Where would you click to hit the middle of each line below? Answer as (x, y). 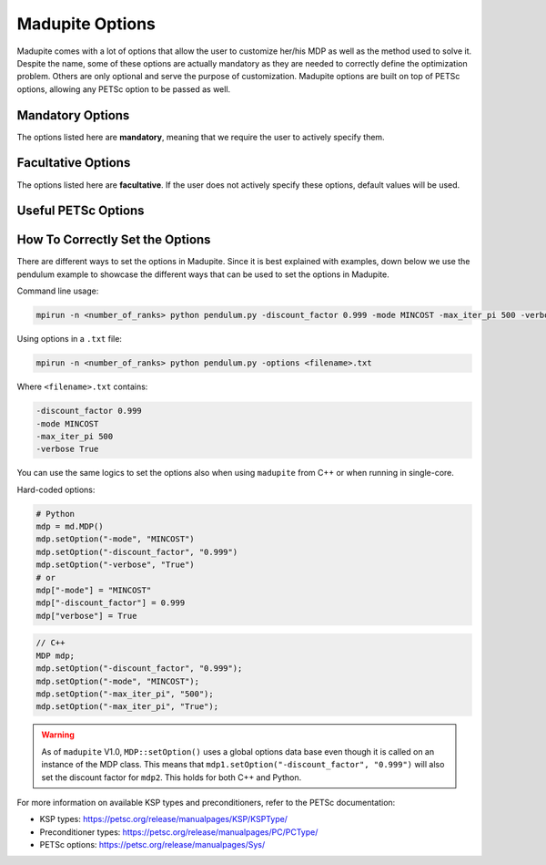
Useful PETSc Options (81, 211)
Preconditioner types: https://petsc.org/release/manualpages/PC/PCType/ (179, 832)
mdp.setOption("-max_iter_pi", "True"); (127, 707)
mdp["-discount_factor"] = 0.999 (111, 603)
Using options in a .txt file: (70, 339)
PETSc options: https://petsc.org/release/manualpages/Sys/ (152, 845)
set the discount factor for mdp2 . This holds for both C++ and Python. (172, 777)
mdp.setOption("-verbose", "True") (115, 565)
